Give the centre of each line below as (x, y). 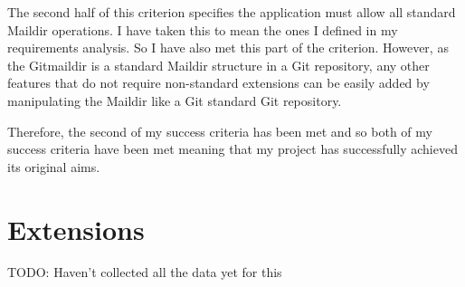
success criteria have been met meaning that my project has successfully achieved (232, 149)
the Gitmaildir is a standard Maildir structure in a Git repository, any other (218, 65)
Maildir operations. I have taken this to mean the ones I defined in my (203, 29)
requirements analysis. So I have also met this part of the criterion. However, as (228, 48)
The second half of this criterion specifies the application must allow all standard (232, 12)
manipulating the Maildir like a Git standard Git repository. (175, 100)
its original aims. (54, 166)
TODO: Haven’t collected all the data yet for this (145, 272)
